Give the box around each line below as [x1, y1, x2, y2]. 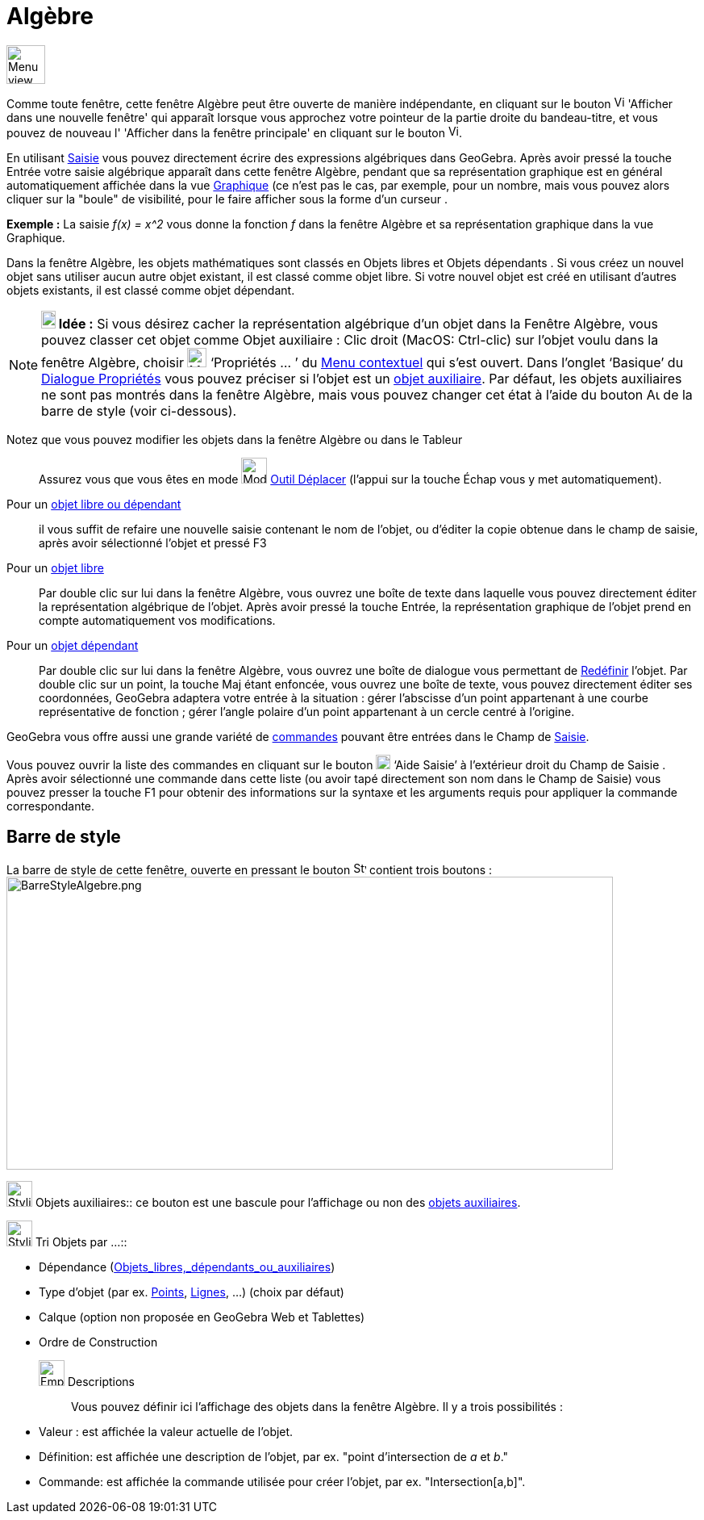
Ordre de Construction [39, 1334, 158, 1349]
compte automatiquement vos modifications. [39, 613, 276, 627]
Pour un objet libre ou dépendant [6, 496, 181, 511]
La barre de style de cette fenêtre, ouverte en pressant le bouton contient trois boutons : [6, 862, 493, 877]
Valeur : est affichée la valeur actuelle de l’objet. [39, 1424, 294, 1438]
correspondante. [6, 798, 95, 813]
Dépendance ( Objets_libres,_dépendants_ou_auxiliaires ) [39, 1259, 335, 1274]
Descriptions [67, 1374, 135, 1388]
